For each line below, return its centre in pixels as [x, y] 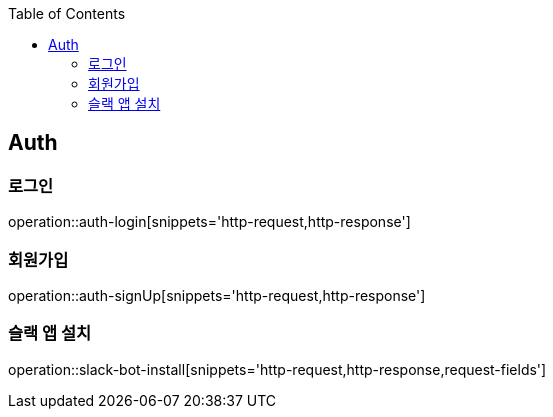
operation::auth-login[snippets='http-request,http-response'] [209, 222]
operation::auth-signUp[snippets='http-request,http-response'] [217, 295]
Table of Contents [67, 13]
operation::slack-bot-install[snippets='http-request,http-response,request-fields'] [277, 369]
